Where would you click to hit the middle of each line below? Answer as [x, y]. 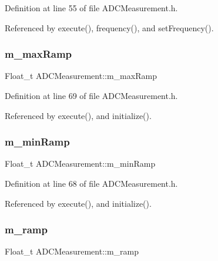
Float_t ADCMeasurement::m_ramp [72, 251]
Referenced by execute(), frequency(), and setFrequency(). [109, 27]
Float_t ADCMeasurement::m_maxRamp [81, 76]
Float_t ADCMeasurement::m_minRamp [80, 163]
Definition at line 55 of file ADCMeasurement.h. [91, 8]
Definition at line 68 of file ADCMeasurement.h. [91, 183]
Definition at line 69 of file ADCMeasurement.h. [91, 95]
